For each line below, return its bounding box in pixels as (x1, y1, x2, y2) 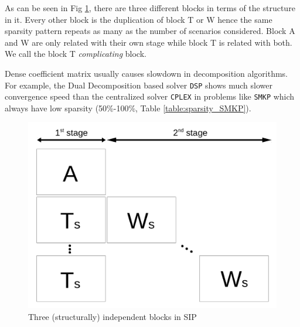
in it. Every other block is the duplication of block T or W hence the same (5, 13, 272, 25)
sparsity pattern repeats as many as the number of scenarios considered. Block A (5, 25, 295, 37)
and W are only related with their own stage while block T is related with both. (5, 36, 292, 48)
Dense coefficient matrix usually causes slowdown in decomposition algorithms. (5, 67, 288, 79)
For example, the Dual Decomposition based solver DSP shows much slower (5, 79, 272, 91)
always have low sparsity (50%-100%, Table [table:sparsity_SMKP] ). (5, 101, 251, 114)
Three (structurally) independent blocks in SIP (28, 310, 197, 322)
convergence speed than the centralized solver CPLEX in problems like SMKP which (5, 90, 295, 103)
